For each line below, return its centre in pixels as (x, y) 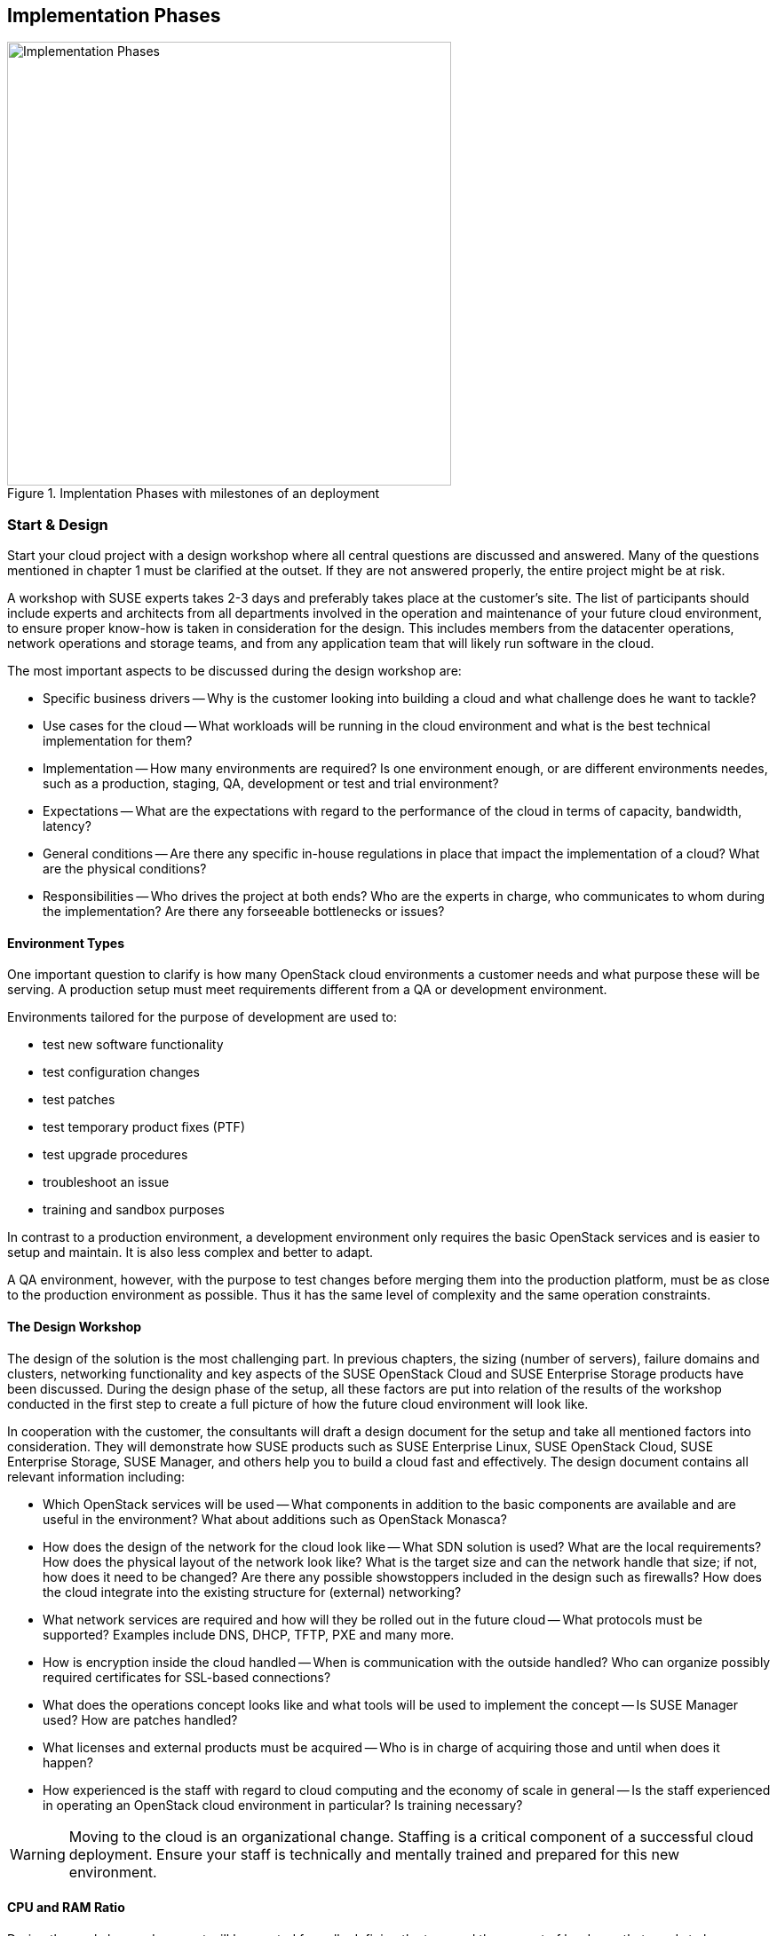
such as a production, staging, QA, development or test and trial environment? (271, 784)
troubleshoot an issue (106, 1182)
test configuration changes (121, 1072)
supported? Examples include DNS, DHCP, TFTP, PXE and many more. (249, 1634)
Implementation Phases (114, 16)
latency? (67, 826)
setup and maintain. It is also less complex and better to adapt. (190, 1252)
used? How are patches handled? (140, 1719)
